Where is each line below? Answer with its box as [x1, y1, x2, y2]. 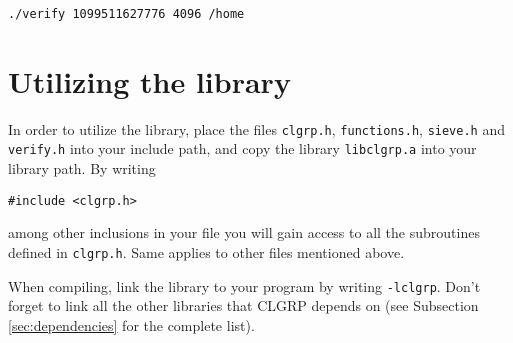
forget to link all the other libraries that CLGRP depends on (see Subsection [8, 295, 479, 316]
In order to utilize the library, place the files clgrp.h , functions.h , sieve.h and [8, 118, 505, 139]
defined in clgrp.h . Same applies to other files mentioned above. [8, 241, 405, 262]
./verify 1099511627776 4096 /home [8, 7, 245, 21]
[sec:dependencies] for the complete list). [8, 314, 255, 335]
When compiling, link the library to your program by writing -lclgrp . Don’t [8, 275, 481, 296]
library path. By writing [8, 158, 156, 179]
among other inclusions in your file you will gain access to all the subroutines [8, 222, 480, 243]
